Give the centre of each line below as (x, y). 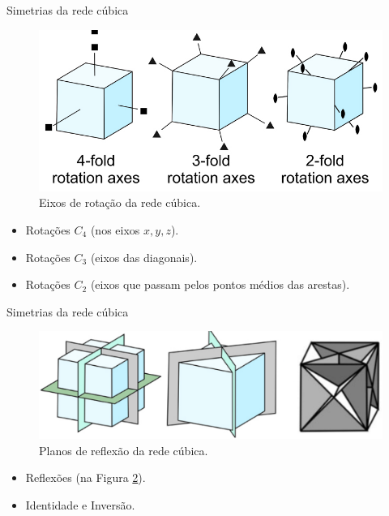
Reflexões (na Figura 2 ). (85, 477)
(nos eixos (115, 229)
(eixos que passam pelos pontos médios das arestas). (220, 284)
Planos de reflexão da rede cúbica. (124, 450)
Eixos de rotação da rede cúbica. (120, 202)
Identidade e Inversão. (80, 505)
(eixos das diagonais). (144, 257)
